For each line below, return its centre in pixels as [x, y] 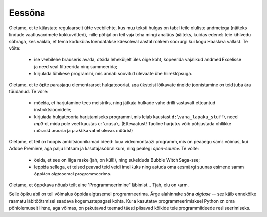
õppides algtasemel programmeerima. [73, 174]
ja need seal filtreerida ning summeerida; [75, 66]
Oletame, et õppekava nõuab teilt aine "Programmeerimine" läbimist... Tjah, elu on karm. [99, 185]
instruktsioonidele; [53, 110]
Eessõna [27, 13]
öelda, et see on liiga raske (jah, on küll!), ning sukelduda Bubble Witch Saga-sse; [117, 160]
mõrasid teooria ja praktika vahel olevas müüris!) [83, 130]
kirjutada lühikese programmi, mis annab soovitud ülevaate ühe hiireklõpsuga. [113, 73]
